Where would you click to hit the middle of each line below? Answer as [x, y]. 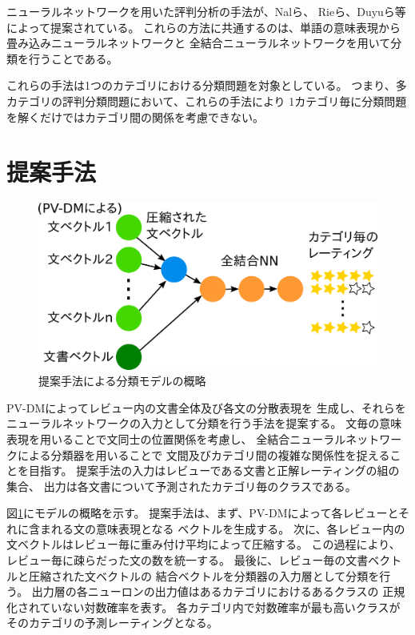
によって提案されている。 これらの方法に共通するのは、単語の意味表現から [204, 27]
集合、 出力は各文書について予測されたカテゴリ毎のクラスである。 [182, 486]
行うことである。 [73, 58]
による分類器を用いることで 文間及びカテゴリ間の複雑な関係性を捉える [204, 454]
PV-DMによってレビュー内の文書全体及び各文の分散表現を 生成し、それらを [206, 407]
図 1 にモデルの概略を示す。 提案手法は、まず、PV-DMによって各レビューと [202, 513]
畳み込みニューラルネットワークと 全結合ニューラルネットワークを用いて [199, 43]
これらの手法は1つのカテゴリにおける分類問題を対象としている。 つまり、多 [207, 85]
